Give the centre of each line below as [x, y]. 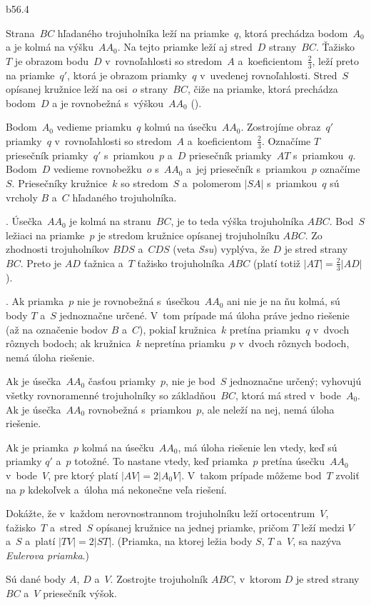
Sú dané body [36, 579]
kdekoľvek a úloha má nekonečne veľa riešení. [127, 489]
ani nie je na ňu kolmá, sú [284, 301]
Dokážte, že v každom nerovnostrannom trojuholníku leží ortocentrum [161, 513]
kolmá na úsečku [118, 447]
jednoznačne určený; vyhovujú [295, 381]
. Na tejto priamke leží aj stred [185, 47]
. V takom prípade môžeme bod [251, 475]
